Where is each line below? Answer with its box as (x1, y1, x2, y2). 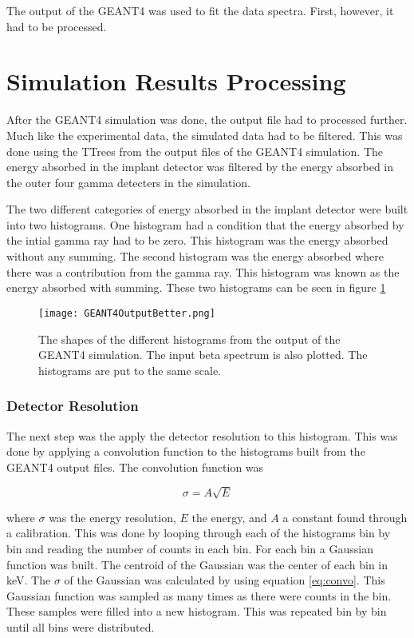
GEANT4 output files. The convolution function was (6, 458, 264, 475)
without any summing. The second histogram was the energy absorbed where (6, 248, 384, 265)
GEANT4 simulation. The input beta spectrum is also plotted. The (38, 346, 368, 363)
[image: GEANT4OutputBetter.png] (38, 307, 215, 319)
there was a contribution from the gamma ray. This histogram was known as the (6, 263, 400, 280)
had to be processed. (6, 18, 107, 34)
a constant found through (282, 508, 408, 525)
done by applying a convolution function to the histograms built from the (6, 443, 365, 460)
